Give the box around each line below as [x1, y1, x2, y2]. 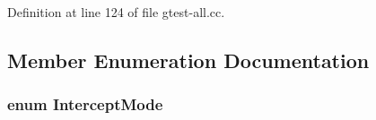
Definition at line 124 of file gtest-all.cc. [7, 3, 225, 21]
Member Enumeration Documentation [7, 46, 370, 73]
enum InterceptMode [7, 93, 163, 116]
